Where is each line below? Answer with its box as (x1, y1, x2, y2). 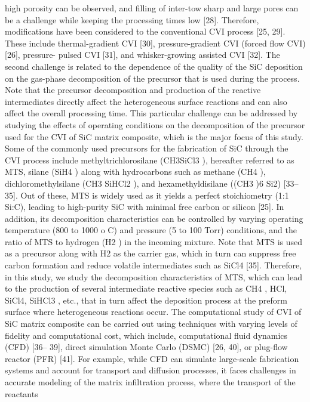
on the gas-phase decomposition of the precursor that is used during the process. (5, 72, 300, 84)
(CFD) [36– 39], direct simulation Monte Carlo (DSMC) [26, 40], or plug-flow (5, 341, 288, 353)
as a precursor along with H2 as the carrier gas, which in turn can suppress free (5, 247, 296, 259)
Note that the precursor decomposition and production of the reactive (5, 84, 261, 96)
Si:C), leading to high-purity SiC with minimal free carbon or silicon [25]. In (5, 200, 284, 213)
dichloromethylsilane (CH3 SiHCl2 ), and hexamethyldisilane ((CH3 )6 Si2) (5, 177, 281, 189)
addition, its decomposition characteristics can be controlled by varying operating (5, 212, 303, 224)
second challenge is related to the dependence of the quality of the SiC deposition (5, 60, 303, 72)
